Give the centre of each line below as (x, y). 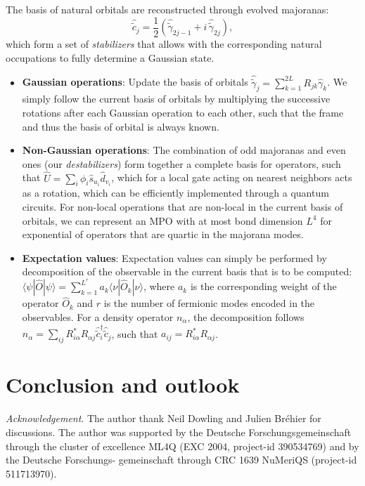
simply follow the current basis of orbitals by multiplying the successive (176, 99)
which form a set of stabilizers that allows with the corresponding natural (164, 44)
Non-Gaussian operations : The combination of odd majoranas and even (184, 150)
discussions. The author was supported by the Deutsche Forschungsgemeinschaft (179, 432)
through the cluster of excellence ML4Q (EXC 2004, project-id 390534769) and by (182, 446)
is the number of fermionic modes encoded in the (209, 303)
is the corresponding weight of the (263, 286)
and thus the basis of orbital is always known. (121, 126)
